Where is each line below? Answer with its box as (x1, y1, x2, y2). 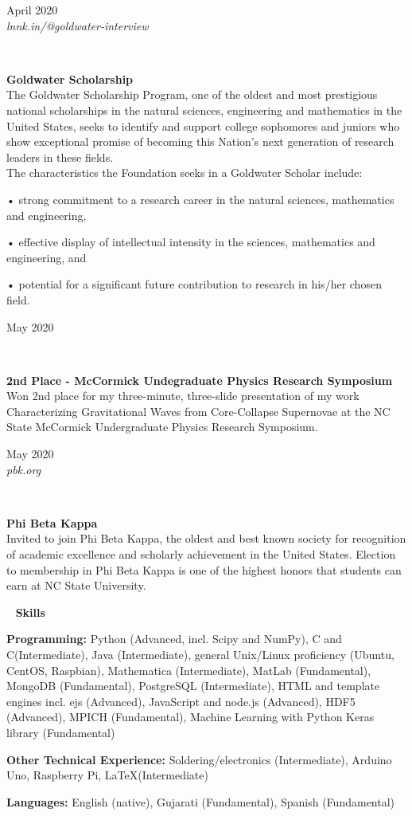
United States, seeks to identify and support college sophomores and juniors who (6, 117, 400, 134)
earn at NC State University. (6, 577, 146, 594)
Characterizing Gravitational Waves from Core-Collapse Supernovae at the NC (6, 402, 391, 419)
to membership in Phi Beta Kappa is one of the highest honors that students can (6, 561, 402, 578)
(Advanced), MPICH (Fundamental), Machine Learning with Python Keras (6, 708, 375, 725)
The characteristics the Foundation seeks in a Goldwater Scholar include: (6, 164, 363, 181)
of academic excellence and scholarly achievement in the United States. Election (6, 546, 396, 563)
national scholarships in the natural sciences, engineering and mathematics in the (6, 101, 402, 118)
